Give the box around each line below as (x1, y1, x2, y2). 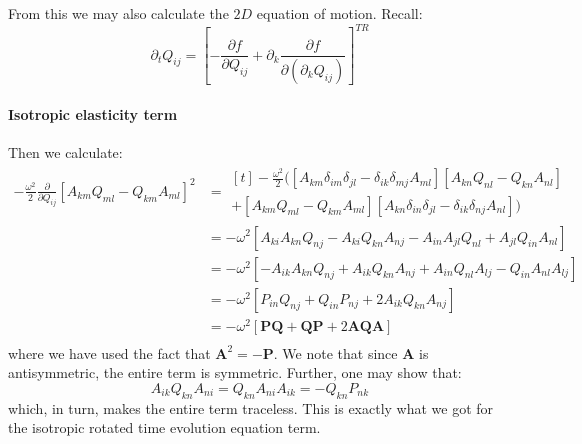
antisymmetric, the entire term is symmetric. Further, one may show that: (8, 362, 462, 383)
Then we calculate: (8, 141, 123, 162)
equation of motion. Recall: (256, 3, 423, 23)
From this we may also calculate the (8, 3, 229, 23)
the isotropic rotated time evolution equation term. (8, 417, 321, 438)
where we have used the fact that (8, 342, 211, 363)
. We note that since (273, 342, 398, 363)
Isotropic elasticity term (8, 103, 178, 124)
